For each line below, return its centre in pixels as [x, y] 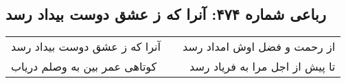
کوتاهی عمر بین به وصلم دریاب [84, 67]
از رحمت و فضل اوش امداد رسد [259, 47]
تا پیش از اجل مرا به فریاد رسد [263, 67]
